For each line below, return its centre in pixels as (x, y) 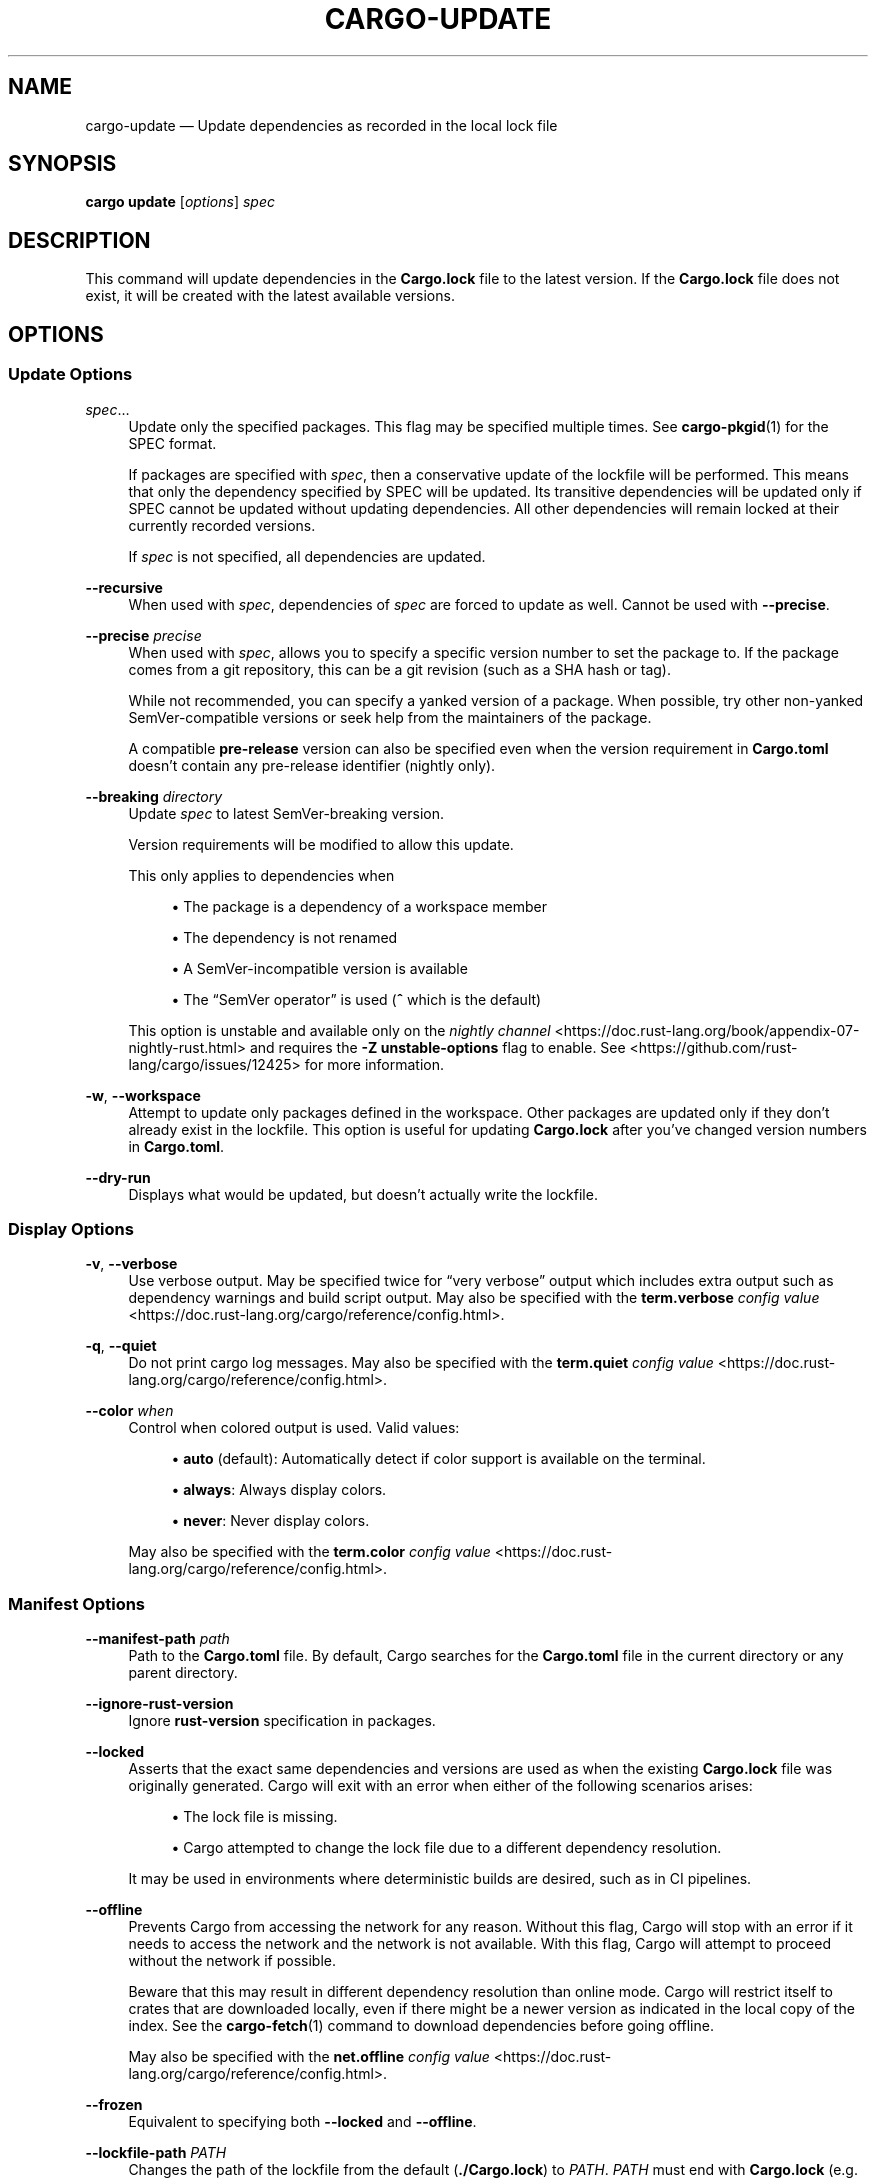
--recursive (124, 587)
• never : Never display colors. (270, 1521)
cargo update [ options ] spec (180, 202)
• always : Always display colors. (279, 1490)
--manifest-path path (157, 1638)
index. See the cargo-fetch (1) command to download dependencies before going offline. (421, 2025)
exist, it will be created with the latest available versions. (270, 296)
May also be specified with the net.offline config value (309, 2056)
